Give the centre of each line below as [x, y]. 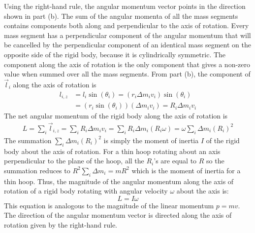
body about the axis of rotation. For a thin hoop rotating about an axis [112, 151]
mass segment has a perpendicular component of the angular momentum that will [127, 35]
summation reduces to [37, 170]
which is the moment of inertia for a [186, 170]
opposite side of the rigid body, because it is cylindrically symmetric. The [115, 54]
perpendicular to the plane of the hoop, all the [74, 161]
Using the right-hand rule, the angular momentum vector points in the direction [125, 6]
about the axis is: [203, 191]
